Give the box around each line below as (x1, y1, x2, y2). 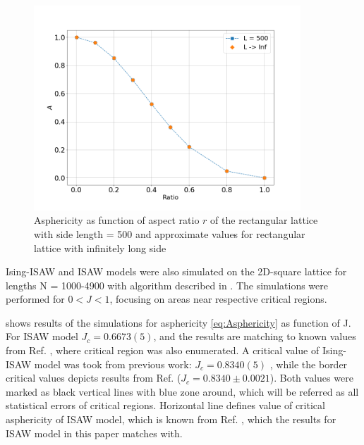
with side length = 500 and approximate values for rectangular (34, 226, 305, 241)
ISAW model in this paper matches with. (6, 425, 183, 440)
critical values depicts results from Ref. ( (6, 370, 181, 385)
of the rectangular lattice (210, 213, 318, 227)
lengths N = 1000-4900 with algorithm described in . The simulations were (6, 277, 328, 292)
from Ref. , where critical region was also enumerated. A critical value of (6, 343, 320, 358)
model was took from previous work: (34, 356, 192, 371)
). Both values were (269, 370, 353, 385)
